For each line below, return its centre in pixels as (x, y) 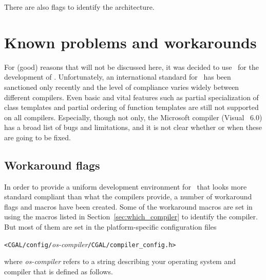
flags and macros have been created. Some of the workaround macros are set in (128, 206)
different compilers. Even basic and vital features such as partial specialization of (131, 97)
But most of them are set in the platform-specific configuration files (110, 227)
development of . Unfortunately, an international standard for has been (118, 77)
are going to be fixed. (37, 137)
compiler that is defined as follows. (59, 271)
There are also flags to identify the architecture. (79, 7)
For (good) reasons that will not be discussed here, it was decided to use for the (131, 67)
